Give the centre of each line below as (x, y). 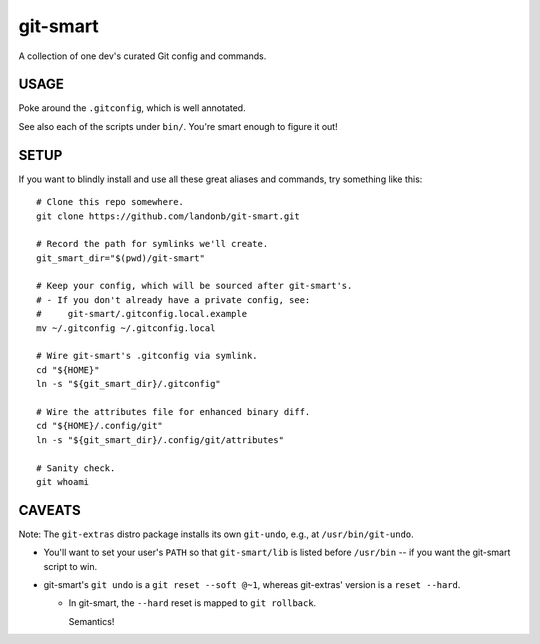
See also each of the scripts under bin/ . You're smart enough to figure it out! (178, 126)
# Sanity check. (76, 468)
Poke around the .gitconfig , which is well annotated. (132, 108)
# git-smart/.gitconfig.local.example (142, 314)
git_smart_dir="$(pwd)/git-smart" (120, 258)
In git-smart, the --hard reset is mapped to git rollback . (192, 603)
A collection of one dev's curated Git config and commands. (142, 56)
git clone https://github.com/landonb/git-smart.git (168, 216)
